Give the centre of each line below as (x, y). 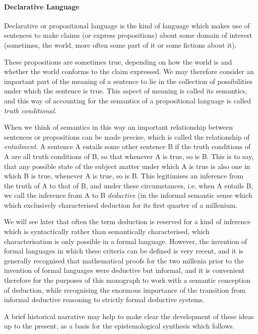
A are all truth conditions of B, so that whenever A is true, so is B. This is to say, (129, 156)
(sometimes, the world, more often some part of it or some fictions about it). (120, 44)
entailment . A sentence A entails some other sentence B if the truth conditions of (127, 146)
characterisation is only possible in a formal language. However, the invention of (126, 241)
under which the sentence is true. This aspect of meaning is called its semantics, (126, 91)
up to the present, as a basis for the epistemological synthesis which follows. (119, 326)
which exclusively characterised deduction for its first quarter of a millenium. (121, 205)
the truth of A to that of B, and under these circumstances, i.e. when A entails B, (129, 185)
